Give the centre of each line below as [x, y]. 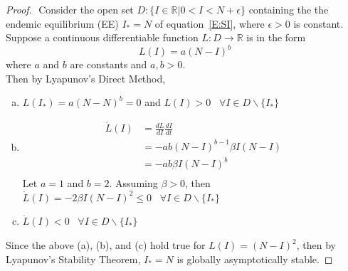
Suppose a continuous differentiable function [102, 37]
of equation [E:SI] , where [210, 23]
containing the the [289, 9]
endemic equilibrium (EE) [62, 23]
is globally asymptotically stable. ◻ [255, 259]
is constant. [318, 23]
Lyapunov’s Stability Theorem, [73, 259]
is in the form [276, 37]
